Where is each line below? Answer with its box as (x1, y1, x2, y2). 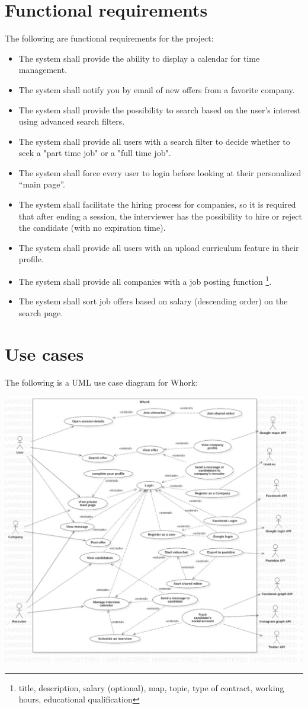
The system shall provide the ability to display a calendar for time (18, 52, 260, 64)
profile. (18, 253, 44, 265)
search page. (18, 306, 63, 319)
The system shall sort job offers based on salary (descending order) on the (18, 295, 288, 307)
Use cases (5, 341, 84, 365)
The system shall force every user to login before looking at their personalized (18, 166, 301, 179)
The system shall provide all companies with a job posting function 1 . (18, 274, 272, 287)
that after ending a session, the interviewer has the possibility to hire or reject (18, 209, 303, 222)
